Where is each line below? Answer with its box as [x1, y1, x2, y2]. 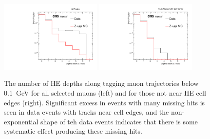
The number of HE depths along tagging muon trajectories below [4, 78, 199, 88]
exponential [4, 116, 38, 126]
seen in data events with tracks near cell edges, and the [4, 107, 169, 117]
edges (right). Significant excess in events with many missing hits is [4, 97, 205, 107]
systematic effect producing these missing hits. [4, 126, 142, 136]
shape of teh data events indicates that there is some [40, 116, 198, 126]
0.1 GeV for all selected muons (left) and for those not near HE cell [4, 88, 206, 98]
